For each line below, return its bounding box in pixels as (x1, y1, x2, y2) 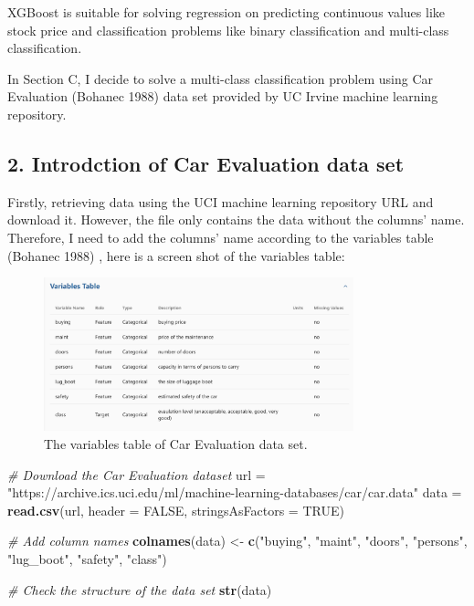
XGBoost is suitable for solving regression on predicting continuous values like (7, 3, 446, 21)
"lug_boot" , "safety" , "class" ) (7, 549, 167, 568)
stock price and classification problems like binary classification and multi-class (7, 20, 449, 39)
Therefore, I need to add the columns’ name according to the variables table (7, 227, 434, 246)
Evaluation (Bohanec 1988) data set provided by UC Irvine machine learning (7, 87, 438, 106)
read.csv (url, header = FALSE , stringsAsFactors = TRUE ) (7, 500, 344, 519)
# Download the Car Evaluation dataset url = (7, 465, 266, 484)
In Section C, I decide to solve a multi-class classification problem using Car (7, 68, 433, 88)
